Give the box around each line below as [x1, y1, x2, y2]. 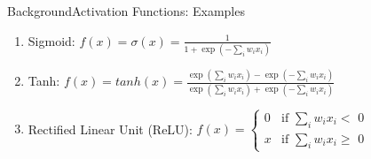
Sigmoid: [28, 31, 75, 49]
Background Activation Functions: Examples [7, 2, 245, 19]
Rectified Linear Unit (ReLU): [28, 119, 193, 138]
